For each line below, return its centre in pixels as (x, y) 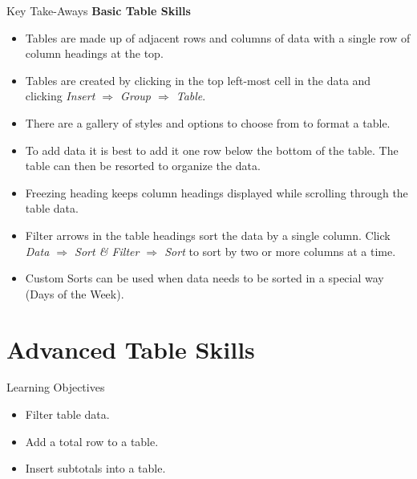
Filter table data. (67, 414)
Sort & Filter (107, 251)
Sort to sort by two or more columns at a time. (280, 251)
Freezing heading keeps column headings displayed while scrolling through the (217, 192)
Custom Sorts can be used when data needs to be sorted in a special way (204, 278)
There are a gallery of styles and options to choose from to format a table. (208, 122)
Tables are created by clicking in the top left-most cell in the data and (198, 80)
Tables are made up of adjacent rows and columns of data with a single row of (218, 37)
